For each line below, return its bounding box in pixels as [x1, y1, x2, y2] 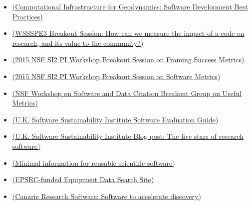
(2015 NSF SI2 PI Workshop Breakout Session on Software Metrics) [12, 71, 221, 81]
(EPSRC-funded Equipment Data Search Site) [12, 174, 154, 185]
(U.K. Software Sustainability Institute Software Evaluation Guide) [12, 114, 219, 124]
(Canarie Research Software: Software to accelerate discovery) [12, 191, 201, 201]
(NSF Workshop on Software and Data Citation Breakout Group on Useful [12, 88, 242, 98]
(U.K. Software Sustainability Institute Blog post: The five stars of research [12, 131, 244, 141]
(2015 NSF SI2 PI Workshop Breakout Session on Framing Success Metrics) [12, 54, 245, 65]
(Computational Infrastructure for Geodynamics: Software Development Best [12, 1, 248, 11]
